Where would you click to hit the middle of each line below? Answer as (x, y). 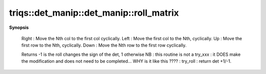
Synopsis (19, 27)
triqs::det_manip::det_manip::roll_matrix (94, 13)
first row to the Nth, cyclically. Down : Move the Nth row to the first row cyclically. (104, 45)
